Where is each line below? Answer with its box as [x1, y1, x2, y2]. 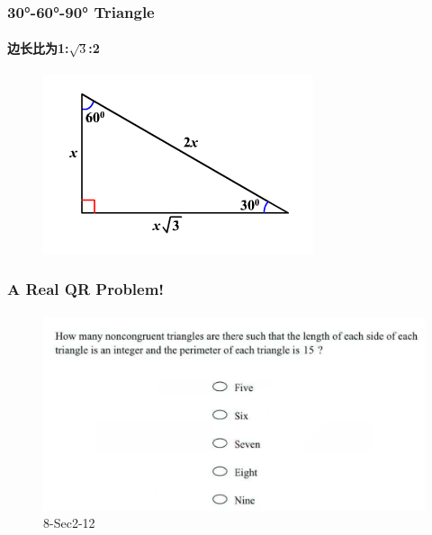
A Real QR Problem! [7, 278, 165, 300]
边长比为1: [7, 39, 69, 58]
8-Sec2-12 [43, 513, 95, 532]
